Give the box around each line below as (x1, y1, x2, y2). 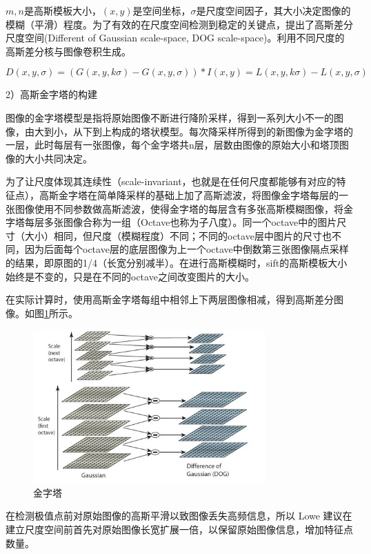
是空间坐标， (132, 3, 191, 17)
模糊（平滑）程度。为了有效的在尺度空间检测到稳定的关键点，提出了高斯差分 (6, 17, 353, 31)
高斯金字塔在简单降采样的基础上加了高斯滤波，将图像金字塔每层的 (39, 187, 339, 202)
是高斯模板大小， (23, 3, 101, 17)
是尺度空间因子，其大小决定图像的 (196, 3, 351, 17)
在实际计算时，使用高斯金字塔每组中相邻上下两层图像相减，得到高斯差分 (6, 292, 334, 307)
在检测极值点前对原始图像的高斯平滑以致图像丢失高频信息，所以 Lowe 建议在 (6, 508, 352, 523)
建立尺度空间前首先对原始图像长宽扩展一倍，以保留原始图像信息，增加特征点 (6, 522, 353, 537)
